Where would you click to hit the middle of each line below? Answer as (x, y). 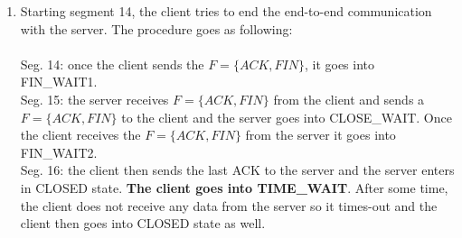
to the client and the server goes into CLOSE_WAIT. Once (287, 117)
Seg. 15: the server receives (94, 99)
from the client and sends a (349, 99)
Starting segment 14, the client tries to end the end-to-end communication (226, 11)
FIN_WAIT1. (59, 82)
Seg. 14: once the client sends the (112, 64)
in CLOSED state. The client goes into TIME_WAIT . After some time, (234, 187)
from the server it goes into (321, 135)
